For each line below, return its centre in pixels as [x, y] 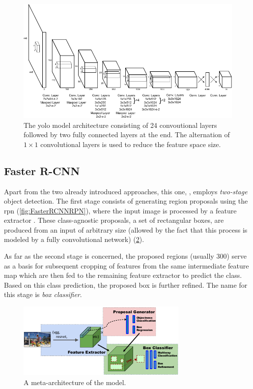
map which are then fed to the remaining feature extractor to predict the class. [123, 275]
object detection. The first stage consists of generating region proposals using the [126, 201]
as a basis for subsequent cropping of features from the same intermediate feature [126, 265]
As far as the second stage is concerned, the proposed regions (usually [109, 256]
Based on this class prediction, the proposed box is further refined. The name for [126, 284]
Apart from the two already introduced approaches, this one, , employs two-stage [126, 191]
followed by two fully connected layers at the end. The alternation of [127, 135]
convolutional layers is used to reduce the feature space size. [131, 144]
